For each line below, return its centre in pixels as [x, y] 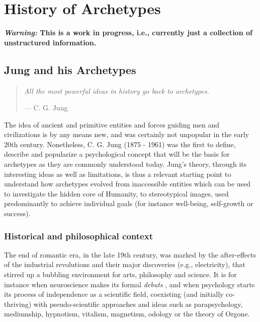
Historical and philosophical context [78, 236]
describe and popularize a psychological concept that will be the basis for [117, 154]
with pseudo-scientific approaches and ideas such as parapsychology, [138, 304]
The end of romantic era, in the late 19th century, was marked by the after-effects [130, 254]
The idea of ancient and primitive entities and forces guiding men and [112, 124]
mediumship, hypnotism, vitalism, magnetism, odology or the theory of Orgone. [127, 314]
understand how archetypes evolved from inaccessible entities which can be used [127, 184]
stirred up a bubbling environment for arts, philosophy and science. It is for [120, 274]
